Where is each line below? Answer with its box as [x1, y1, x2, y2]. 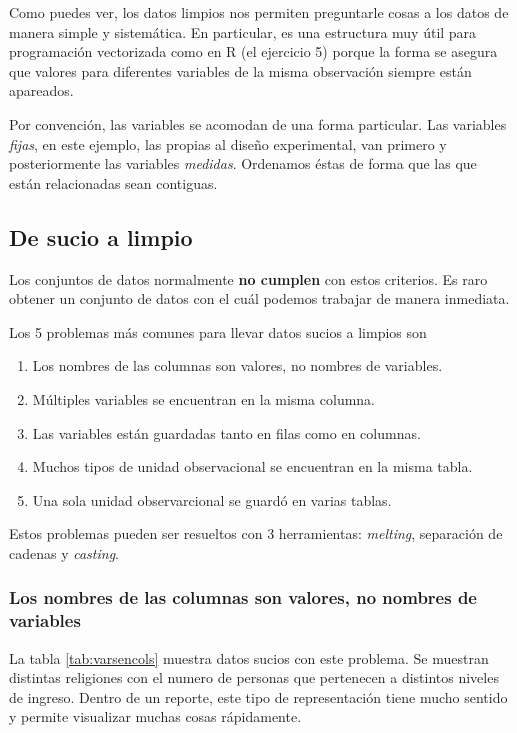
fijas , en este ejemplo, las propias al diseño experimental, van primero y [9, 133, 447, 154]
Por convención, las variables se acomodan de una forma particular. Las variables [9, 113, 507, 134]
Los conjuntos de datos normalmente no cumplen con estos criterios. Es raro [9, 268, 488, 289]
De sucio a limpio [9, 221, 193, 252]
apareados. [9, 80, 74, 101]
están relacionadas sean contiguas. [9, 172, 218, 193]
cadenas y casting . [9, 542, 120, 563]
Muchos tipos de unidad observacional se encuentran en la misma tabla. [32, 456, 473, 477]
